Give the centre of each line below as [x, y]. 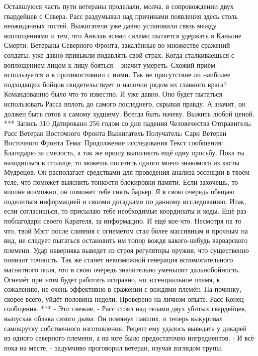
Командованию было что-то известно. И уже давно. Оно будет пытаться [113, 94]
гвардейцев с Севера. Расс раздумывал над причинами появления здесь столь [121, 16]
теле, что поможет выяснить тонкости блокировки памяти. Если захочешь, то [121, 181]
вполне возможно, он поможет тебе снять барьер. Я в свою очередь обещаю [119, 191]
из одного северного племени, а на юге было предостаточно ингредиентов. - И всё [129, 338]
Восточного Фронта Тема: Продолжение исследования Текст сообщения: [114, 143]
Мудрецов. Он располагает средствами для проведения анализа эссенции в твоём [127, 172]
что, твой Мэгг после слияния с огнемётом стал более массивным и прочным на [126, 230]
